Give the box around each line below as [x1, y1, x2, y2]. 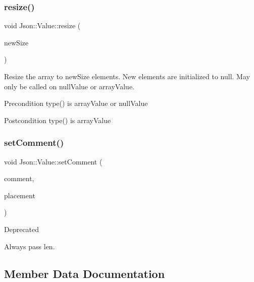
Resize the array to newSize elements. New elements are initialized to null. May [4, 71, 250, 81]
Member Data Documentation [4, 265, 165, 281]
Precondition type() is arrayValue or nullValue [4, 98, 148, 108]
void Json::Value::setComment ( [4, 156, 103, 166]
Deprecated [4, 223, 39, 234]
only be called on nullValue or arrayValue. [4, 81, 134, 91]
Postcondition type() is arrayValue [4, 115, 111, 125]
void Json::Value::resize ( [4, 20, 81, 31]
